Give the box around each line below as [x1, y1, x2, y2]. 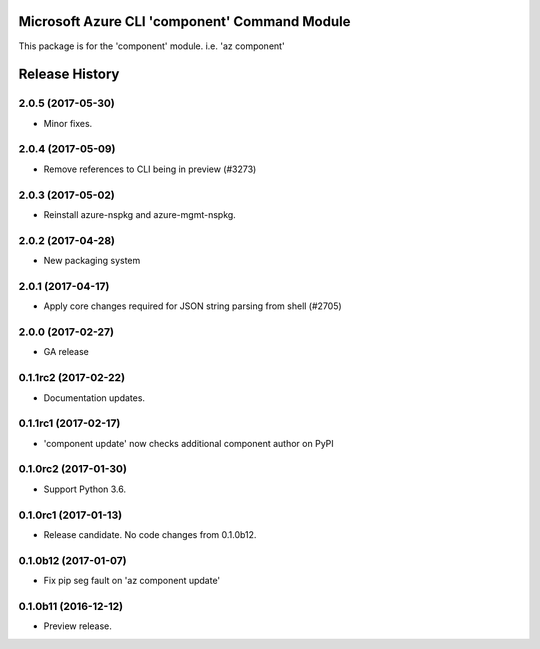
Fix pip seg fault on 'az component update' [43, 575, 221, 587]
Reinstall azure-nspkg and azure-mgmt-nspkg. [43, 208, 237, 220]
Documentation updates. [43, 391, 145, 404]
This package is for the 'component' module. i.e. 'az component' [18, 40, 285, 52]
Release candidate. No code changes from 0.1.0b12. [43, 528, 257, 540]
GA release [43, 346, 90, 358]
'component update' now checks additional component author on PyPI [43, 437, 334, 449]
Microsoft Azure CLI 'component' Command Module [18, 13, 351, 30]
